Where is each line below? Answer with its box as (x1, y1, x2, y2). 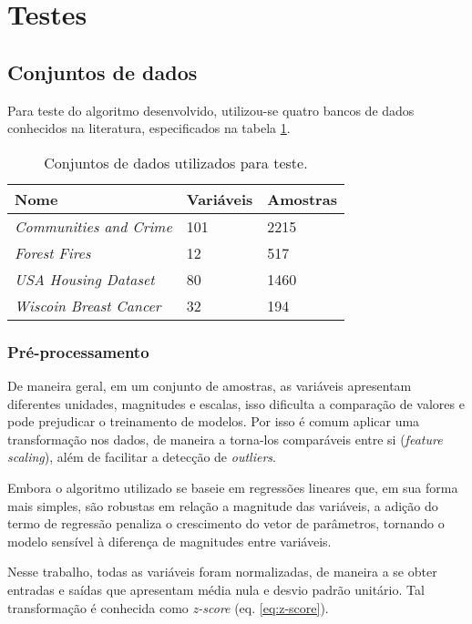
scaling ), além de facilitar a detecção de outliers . (7, 447, 276, 466)
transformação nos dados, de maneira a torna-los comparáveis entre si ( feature (7, 429, 443, 448)
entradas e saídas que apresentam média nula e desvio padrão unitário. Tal (7, 579, 425, 598)
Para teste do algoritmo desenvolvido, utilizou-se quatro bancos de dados (7, 100, 415, 119)
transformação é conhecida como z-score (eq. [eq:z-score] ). (7, 598, 329, 617)
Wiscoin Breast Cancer (15, 294, 161, 316)
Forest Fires (15, 241, 91, 263)
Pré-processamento (7, 340, 149, 363)
